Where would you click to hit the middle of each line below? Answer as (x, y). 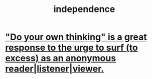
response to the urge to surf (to (71, 48)
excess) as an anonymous (61, 58)
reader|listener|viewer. (55, 69)
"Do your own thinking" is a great (76, 37)
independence (84, 9)
